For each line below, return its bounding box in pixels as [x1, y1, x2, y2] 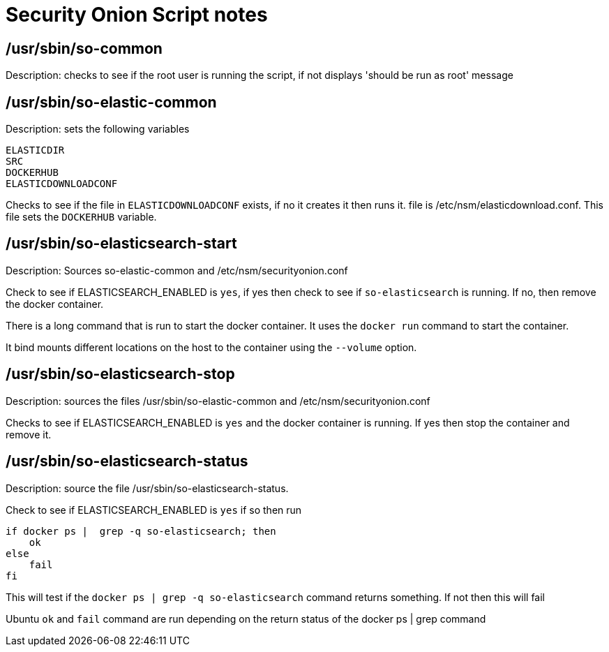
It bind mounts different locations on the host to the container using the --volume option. [6, 341, 417, 353]
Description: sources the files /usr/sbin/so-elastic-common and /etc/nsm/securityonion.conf [6, 394, 430, 407]
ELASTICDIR [6, 145, 65, 156]
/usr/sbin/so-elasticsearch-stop [6, 365, 235, 383]
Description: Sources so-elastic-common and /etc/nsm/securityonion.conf [6, 264, 348, 276]
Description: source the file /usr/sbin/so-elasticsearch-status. [6, 482, 289, 494]
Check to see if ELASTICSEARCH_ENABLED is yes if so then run [6, 503, 302, 516]
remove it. [6, 428, 52, 440]
